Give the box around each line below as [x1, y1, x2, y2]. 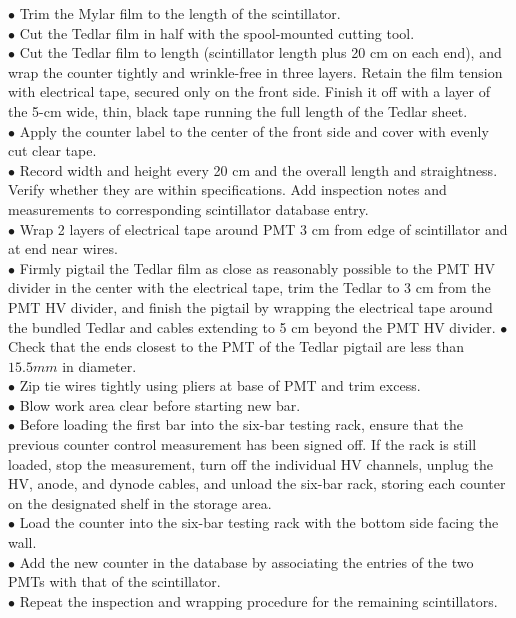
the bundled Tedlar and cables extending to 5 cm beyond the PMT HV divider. [8, 316, 496, 337]
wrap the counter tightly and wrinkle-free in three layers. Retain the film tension [8, 61, 503, 82]
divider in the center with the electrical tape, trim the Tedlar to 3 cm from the [8, 277, 491, 298]
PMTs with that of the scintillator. [8, 571, 221, 592]
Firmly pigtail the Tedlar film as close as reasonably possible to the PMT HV [19, 257, 496, 278]
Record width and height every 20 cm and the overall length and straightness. [19, 159, 498, 180]
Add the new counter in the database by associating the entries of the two [19, 551, 474, 572]
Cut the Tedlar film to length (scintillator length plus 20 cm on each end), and [19, 42, 502, 63]
